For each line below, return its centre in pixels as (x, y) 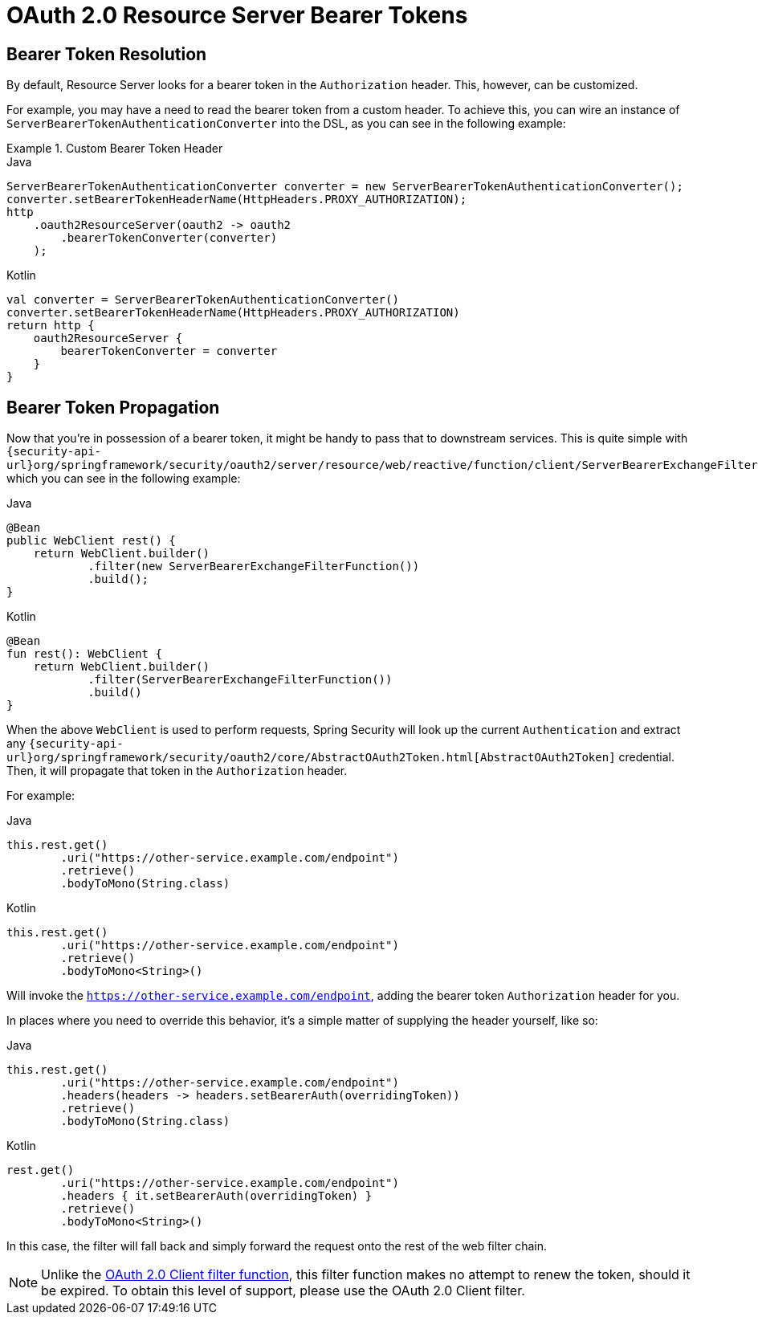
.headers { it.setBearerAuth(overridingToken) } (216, 1196)
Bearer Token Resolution (107, 54)
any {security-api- (65, 744)
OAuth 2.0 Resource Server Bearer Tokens (237, 15)
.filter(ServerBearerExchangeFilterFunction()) (240, 680)
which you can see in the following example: (124, 479)
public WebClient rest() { (91, 541)
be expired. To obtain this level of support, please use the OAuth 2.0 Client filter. (283, 1291)
